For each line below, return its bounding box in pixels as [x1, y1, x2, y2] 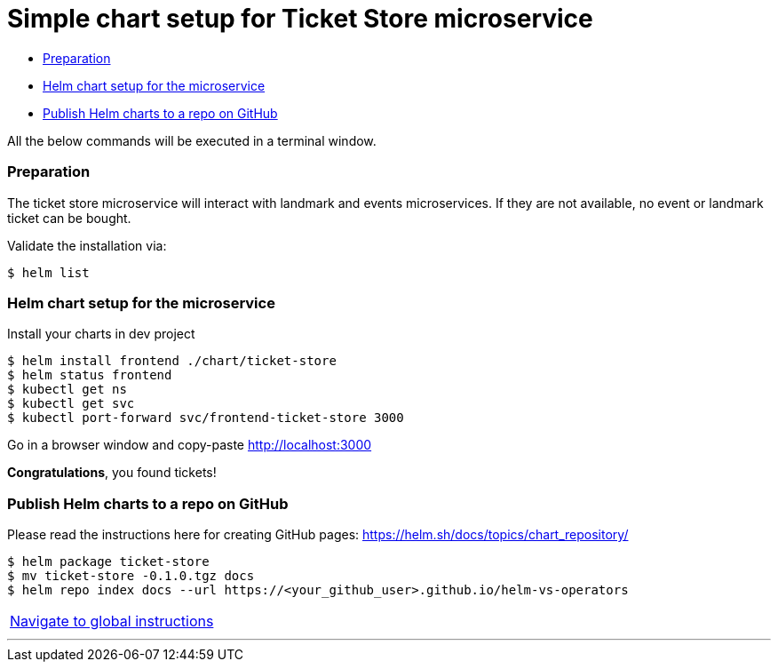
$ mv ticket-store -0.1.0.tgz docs [7, 569, 255, 583]
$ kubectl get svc [7, 396, 135, 411]
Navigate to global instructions [10, 612, 214, 630]
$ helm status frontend [7, 368, 172, 383]
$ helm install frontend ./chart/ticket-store [7, 354, 337, 369]
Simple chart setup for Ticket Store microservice [7, 4, 593, 34]
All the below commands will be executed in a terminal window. [7, 132, 377, 148]
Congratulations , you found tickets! [7, 465, 217, 481]
